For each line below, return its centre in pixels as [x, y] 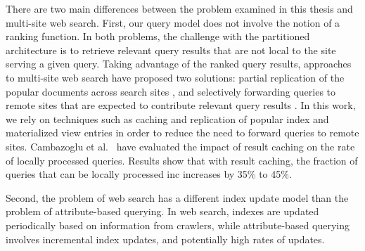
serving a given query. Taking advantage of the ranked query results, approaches [179, 64]
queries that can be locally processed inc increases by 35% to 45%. [149, 174]
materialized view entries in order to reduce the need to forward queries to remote [182, 133]
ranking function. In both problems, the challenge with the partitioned [158, 36]
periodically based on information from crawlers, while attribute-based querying [178, 225]
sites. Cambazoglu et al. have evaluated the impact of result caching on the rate [180, 146]
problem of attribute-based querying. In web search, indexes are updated [162, 211]
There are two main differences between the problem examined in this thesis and [179, 8]
